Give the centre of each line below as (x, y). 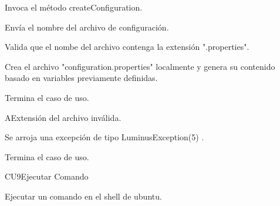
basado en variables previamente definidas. (81, 78)
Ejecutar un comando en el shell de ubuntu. (83, 196)
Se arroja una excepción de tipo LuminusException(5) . (104, 137)
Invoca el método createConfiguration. (74, 7)
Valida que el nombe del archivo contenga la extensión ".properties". (127, 47)
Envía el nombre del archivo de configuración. (87, 27)
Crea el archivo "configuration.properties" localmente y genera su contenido (140, 66)
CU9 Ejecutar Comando (47, 176)
